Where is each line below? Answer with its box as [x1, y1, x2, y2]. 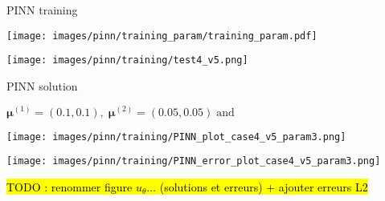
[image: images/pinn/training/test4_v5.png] [6, 54, 248, 66]
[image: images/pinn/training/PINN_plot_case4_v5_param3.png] [6, 131, 346, 143]
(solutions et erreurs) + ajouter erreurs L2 [159, 178, 368, 195]
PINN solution [6, 77, 78, 94]
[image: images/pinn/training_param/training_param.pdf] [6, 30, 317, 42]
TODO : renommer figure [6, 178, 133, 195]
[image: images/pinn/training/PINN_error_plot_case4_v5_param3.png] [6, 155, 381, 167]
